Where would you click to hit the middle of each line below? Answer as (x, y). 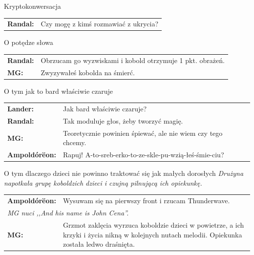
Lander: (21, 109)
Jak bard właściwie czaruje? (105, 109)
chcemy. (74, 142)
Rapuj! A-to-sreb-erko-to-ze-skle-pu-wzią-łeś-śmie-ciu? (143, 155)
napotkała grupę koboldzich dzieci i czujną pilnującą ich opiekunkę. (103, 182)
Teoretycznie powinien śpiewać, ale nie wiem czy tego (143, 133)
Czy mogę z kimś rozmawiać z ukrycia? (99, 24)
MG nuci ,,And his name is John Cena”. (68, 213)
